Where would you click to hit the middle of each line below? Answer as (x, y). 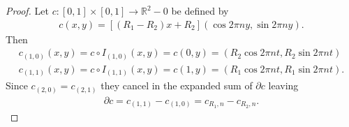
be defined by (200, 10)
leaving (283, 85)
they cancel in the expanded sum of (177, 85)
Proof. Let (27, 10)
